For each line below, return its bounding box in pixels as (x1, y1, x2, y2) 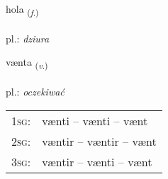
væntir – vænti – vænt (42, 153, 152, 170)
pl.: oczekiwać (6, 84, 65, 99)
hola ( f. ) (6, 1, 39, 18)
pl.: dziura (6, 30, 50, 45)
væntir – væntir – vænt (42, 132, 157, 149)
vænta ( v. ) (6, 54, 48, 71)
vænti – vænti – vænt (42, 112, 148, 129)
